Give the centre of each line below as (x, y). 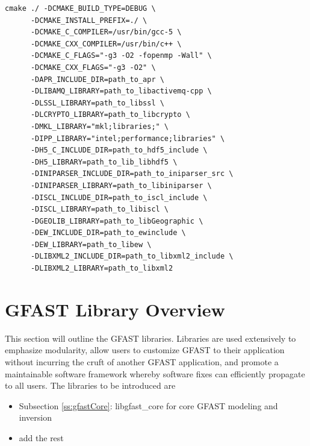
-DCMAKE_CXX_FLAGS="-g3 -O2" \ (93, 67)
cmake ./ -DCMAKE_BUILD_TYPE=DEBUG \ (80, 8)
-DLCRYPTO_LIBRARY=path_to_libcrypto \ (110, 115)
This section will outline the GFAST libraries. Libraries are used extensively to (150, 338)
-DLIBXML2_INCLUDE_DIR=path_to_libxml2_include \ (132, 256)
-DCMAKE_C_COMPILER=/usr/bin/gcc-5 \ (106, 32)
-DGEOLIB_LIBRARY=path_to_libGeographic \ (117, 221)
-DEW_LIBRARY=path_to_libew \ (91, 244)
